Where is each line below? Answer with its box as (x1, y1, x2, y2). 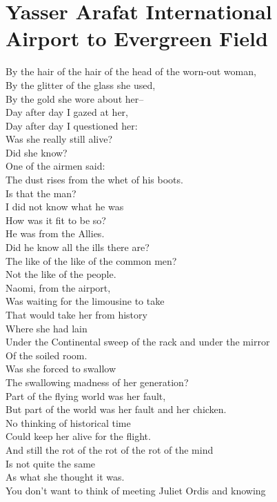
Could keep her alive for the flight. (6, 429, 151, 443)
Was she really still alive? (6, 132, 113, 146)
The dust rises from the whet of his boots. (6, 172, 183, 187)
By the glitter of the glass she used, (6, 77, 156, 92)
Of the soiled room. (6, 348, 88, 362)
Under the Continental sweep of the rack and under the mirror (6, 334, 270, 349)
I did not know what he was (6, 199, 124, 214)
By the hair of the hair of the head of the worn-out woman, (6, 64, 256, 79)
